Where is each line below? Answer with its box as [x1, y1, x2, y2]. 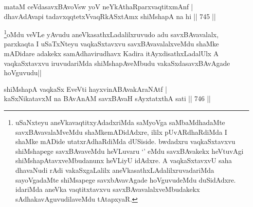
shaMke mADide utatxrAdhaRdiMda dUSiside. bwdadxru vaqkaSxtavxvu [15, 136, 235, 146]
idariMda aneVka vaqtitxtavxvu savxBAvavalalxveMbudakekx [15, 184, 200, 194]
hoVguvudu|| [4, 67, 42, 78]
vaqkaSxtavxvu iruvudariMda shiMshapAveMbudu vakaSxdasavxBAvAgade [4, 58, 230, 68]
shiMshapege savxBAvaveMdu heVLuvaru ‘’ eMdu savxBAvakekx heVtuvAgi [15, 145, 244, 156]
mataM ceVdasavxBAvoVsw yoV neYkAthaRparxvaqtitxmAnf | [4, 1, 193, 11]
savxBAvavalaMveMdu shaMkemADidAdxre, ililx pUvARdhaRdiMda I [15, 126, 227, 137]
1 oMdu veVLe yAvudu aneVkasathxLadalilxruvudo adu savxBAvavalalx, [4, 28, 219, 39]
